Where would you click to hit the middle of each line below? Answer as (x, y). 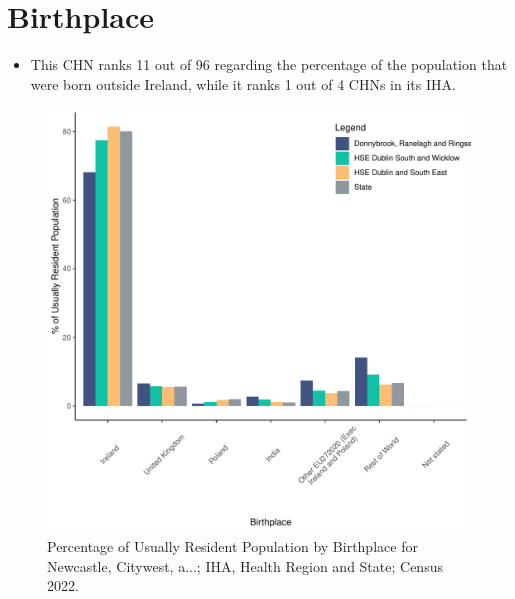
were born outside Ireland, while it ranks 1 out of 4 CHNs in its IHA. (243, 83)
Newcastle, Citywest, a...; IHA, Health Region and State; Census (245, 565)
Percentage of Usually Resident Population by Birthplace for (232, 545)
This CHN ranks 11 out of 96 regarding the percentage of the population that (269, 64)
